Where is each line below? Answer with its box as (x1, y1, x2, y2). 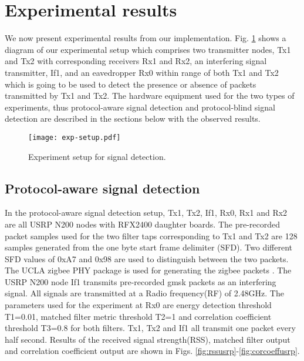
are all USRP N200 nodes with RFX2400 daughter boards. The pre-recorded (5, 218, 281, 230)
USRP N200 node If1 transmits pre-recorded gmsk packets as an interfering (5, 275, 276, 288)
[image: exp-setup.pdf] (28, 133, 121, 142)
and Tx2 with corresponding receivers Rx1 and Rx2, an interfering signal (5, 55, 267, 67)
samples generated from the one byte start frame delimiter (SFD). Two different (5, 241, 293, 253)
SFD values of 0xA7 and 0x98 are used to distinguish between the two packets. (5, 252, 289, 265)
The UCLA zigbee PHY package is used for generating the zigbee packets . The (5, 264, 292, 276)
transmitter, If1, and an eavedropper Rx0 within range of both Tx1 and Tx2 (5, 66, 279, 78)
